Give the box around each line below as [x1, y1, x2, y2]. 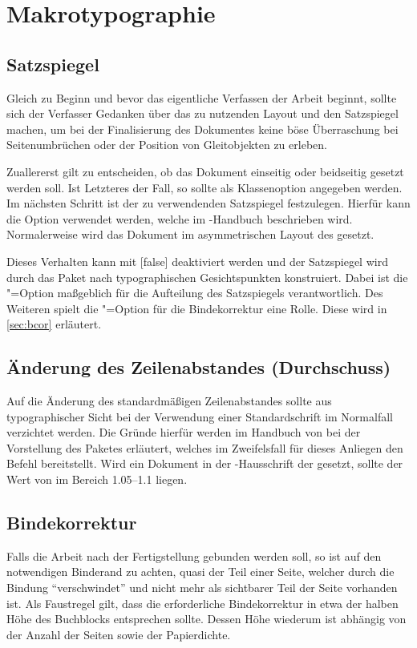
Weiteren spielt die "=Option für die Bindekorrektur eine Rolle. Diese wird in [6, 300, 387, 316]
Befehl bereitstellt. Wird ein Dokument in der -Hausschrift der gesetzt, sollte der [6, 455, 403, 472]
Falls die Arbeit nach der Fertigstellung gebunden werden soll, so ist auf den [6, 547, 382, 564]
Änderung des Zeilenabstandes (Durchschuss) [6, 355, 391, 380]
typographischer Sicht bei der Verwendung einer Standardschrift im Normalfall [6, 408, 393, 425]
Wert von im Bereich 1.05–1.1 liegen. [6, 471, 188, 488]
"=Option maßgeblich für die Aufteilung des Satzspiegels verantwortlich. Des [6, 284, 383, 301]
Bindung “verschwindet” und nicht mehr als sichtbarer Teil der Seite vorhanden [6, 579, 398, 596]
